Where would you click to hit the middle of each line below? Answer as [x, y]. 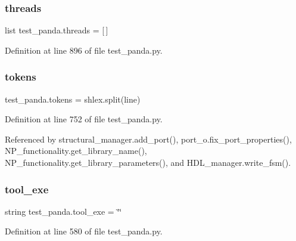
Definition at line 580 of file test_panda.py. [84, 231]
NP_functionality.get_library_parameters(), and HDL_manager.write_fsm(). [148, 162]
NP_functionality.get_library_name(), [76, 151]
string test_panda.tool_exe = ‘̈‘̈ [63, 211]
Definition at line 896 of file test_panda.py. [84, 50]
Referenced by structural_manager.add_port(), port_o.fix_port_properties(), [148, 139]
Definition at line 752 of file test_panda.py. [84, 119]
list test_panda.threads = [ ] [57, 30]
